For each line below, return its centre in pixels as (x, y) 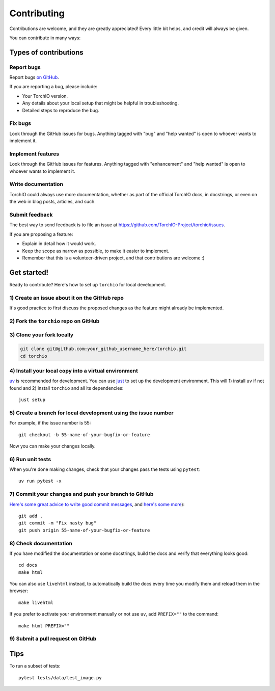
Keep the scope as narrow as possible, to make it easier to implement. (96, 251)
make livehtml (36, 602)
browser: (19, 591)
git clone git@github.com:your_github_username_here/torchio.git (103, 349)
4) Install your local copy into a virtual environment (74, 370)
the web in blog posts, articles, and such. (53, 202)
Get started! (29, 272)
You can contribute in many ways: (45, 38)
